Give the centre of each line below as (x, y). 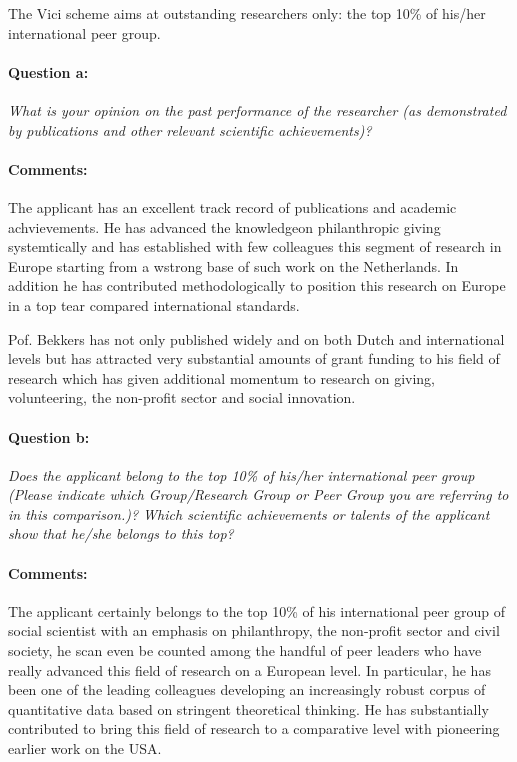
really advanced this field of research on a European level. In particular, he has (249, 669)
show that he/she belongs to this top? (121, 533)
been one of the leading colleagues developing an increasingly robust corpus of (247, 689)
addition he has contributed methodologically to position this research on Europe (257, 285)
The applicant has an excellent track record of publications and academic (232, 206)
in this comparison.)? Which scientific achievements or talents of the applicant (249, 513)
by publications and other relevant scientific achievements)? (190, 129)
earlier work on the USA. (85, 748)
